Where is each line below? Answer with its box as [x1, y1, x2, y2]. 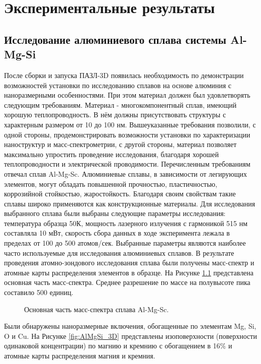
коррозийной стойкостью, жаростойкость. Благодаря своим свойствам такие [4, 188, 236, 199]
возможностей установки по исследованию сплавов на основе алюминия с [4, 80, 232, 90]
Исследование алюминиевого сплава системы [4, 31, 226, 47]
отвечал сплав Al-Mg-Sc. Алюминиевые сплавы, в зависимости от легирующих [4, 168, 247, 179]
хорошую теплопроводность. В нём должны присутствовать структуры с [4, 109, 226, 120]
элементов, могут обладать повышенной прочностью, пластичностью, [4, 178, 217, 189]
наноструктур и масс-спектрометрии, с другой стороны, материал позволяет [4, 139, 237, 150]
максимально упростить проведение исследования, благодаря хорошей [4, 149, 219, 159]
